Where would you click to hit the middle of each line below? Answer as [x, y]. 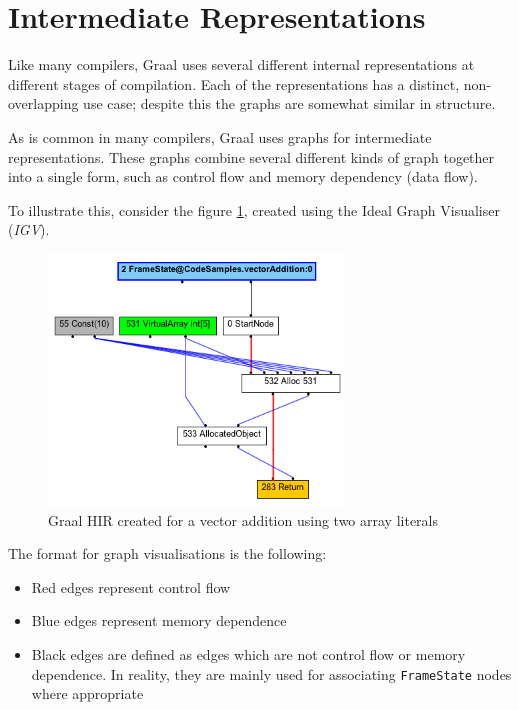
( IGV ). [29, 229]
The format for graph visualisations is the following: [167, 553]
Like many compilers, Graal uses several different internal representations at [241, 64]
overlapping [43, 103]
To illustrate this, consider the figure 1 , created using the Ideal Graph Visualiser [254, 209]
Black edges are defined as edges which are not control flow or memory [248, 653]
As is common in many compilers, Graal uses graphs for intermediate [220, 136]
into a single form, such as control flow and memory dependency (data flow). [243, 176]
